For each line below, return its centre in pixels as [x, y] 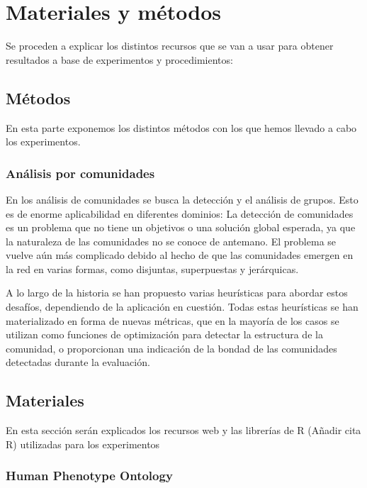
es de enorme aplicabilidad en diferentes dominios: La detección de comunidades [180, 213]
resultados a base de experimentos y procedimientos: [119, 59]
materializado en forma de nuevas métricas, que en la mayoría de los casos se [173, 320]
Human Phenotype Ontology [89, 476]
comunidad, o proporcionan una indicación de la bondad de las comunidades [171, 348]
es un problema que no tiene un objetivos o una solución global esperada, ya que [181, 227]
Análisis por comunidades [80, 173]
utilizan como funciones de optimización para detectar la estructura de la [164, 334]
